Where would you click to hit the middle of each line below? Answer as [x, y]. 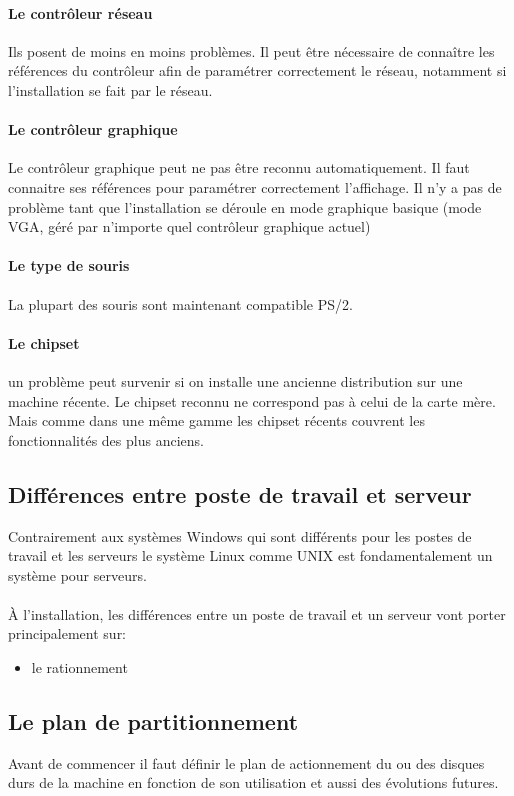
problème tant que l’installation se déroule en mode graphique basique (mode [245, 206]
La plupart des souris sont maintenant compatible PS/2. [180, 303]
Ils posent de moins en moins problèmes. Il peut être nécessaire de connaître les [251, 50]
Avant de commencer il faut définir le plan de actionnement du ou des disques [246, 762]
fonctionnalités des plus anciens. [106, 439]
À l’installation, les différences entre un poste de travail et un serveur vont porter [257, 613]
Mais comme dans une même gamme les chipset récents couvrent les [216, 420]
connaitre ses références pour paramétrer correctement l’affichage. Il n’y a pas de [255, 186]
